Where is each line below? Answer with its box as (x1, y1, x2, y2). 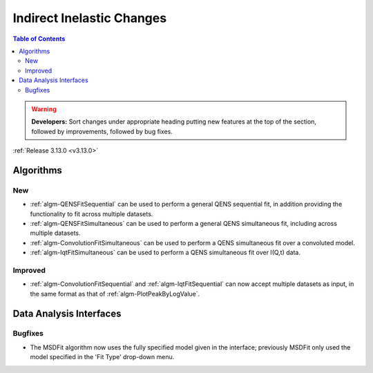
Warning (31, 104, 57, 113)
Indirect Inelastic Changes (12, 10, 167, 26)
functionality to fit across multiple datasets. (30, 209, 153, 218)
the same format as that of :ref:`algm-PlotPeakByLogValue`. (30, 289, 200, 298)
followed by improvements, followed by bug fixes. (31, 127, 173, 135)
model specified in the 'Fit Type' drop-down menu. (30, 353, 175, 361)
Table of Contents (12, 35, 66, 43)
